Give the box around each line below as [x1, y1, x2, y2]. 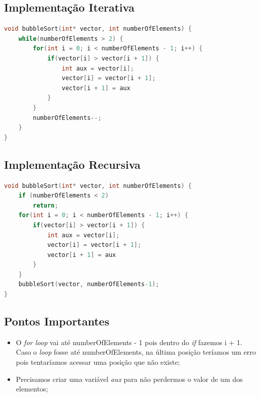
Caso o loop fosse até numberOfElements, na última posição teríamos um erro [16, 347, 256, 357]
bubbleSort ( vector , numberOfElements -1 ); [18, 281, 159, 288]
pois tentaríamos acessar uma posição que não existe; [16, 357, 180, 367]
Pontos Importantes [4, 313, 109, 329]
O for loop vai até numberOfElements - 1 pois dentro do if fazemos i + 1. [16, 337, 242, 347]
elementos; [16, 383, 48, 394]
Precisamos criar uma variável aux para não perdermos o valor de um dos [16, 373, 243, 384]
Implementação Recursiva [4, 156, 141, 172]
